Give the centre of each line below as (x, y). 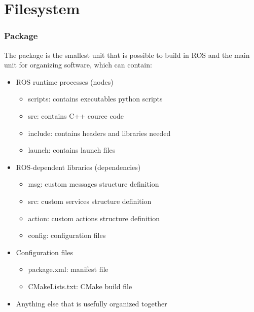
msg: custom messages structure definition (94, 184)
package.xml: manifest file (68, 269)
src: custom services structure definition (90, 201)
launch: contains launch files (72, 150)
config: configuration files (67, 235)
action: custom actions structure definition (94, 218)
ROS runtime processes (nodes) (65, 81)
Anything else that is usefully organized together (92, 303)
